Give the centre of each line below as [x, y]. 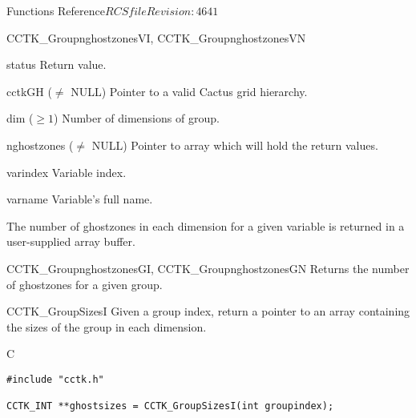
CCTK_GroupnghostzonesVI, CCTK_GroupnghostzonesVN [156, 37]
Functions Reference [56, 10]
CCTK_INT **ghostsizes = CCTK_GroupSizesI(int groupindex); [170, 406]
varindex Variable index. [67, 172]
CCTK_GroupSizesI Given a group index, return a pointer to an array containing [208, 311]
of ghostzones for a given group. [85, 284]
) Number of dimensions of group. [137, 118]
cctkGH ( [29, 91]
